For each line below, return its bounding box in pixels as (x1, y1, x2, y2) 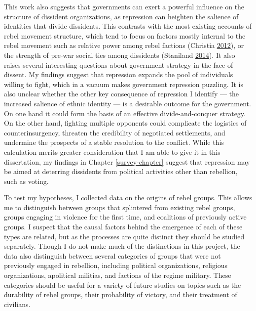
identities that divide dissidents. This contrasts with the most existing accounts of (4, 21, 252, 31)
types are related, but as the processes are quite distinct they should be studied (4, 231, 245, 241)
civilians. (4, 299, 31, 309)
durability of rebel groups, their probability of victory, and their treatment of (4, 289, 237, 300)
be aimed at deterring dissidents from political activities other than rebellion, (4, 166, 238, 177)
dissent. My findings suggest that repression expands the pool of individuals (4, 69, 233, 80)
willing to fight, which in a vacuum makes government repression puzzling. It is (4, 79, 243, 89)
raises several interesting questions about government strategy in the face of (4, 59, 233, 70)
